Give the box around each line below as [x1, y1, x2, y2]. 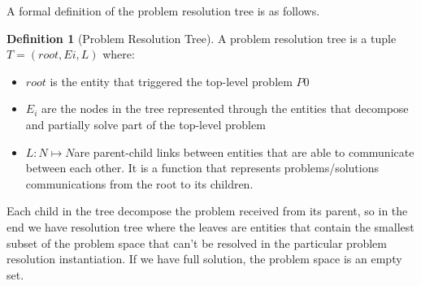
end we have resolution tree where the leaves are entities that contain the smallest [7, 218, 414, 235]
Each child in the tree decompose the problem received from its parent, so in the [7, 202, 408, 219]
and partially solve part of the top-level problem [25, 115, 266, 132]
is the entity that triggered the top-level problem [50, 72, 293, 89]
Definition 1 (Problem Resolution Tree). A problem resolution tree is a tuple [7, 29, 397, 46]
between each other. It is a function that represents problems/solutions [25, 159, 380, 176]
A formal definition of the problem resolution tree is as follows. [7, 2, 320, 19]
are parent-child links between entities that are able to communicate [74, 143, 414, 160]
